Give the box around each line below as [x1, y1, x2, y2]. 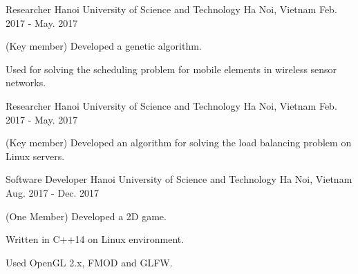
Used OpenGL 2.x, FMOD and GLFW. [6, 255, 173, 269]
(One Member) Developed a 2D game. [6, 208, 167, 223]
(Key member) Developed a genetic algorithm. [6, 39, 202, 53]
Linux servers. [6, 148, 65, 163]
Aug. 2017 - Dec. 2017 [6, 185, 100, 199]
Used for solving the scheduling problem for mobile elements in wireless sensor [6, 61, 337, 76]
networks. [6, 75, 46, 90]
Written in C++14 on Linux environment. [6, 232, 185, 246]
